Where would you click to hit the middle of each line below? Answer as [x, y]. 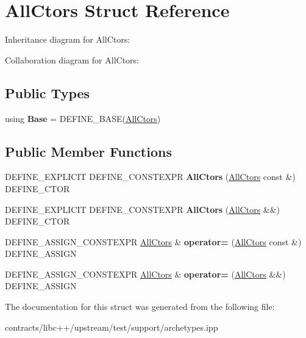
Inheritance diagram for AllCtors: [68, 39]
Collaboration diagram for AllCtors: [72, 59]
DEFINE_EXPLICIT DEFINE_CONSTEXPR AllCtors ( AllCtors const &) [150, 177]
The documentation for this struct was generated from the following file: [140, 307]
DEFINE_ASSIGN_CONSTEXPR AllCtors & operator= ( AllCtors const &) [153, 241]
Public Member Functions [88, 151]
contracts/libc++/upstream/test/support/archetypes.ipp [112, 327]
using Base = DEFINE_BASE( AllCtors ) [83, 118]
